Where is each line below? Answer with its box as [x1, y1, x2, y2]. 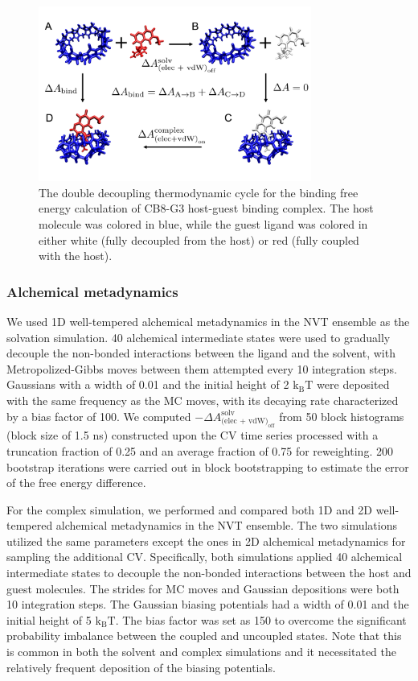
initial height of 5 [6, 611, 92, 628]
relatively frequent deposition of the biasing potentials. [6, 658, 276, 675]
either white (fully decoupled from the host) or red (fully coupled [39, 231, 359, 248]
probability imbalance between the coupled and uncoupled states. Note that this [6, 627, 402, 644]
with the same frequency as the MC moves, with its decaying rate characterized [6, 392, 399, 409]
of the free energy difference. [6, 474, 146, 491]
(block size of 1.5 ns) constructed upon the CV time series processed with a [6, 427, 379, 444]
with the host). [39, 247, 113, 264]
